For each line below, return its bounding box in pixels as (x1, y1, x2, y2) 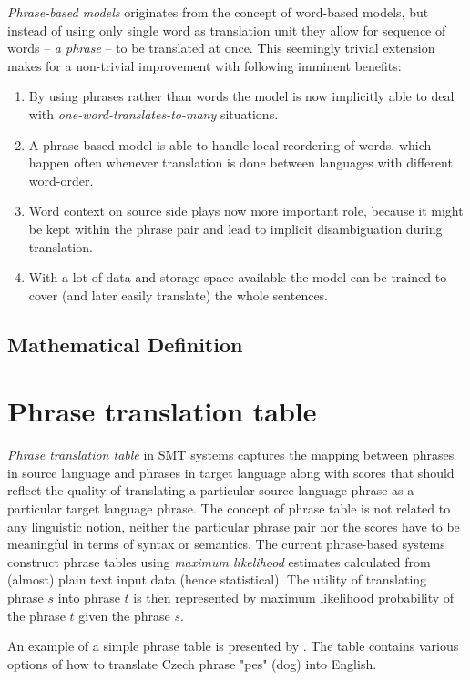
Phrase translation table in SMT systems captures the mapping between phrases (7, 445, 455, 464)
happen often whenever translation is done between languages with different (28, 153, 453, 172)
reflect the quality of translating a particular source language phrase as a (7, 481, 414, 500)
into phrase (57, 587, 120, 606)
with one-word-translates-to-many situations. (28, 104, 279, 123)
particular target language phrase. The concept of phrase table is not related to (7, 499, 451, 517)
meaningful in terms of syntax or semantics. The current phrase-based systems (7, 534, 445, 553)
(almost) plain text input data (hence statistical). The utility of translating (7, 570, 427, 589)
